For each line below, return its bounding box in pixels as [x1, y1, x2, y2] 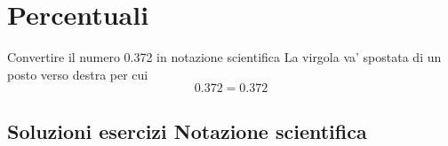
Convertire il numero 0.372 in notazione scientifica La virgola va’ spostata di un [7, 48, 442, 66]
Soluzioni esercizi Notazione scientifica [7, 117, 367, 144]
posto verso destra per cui [7, 65, 148, 83]
